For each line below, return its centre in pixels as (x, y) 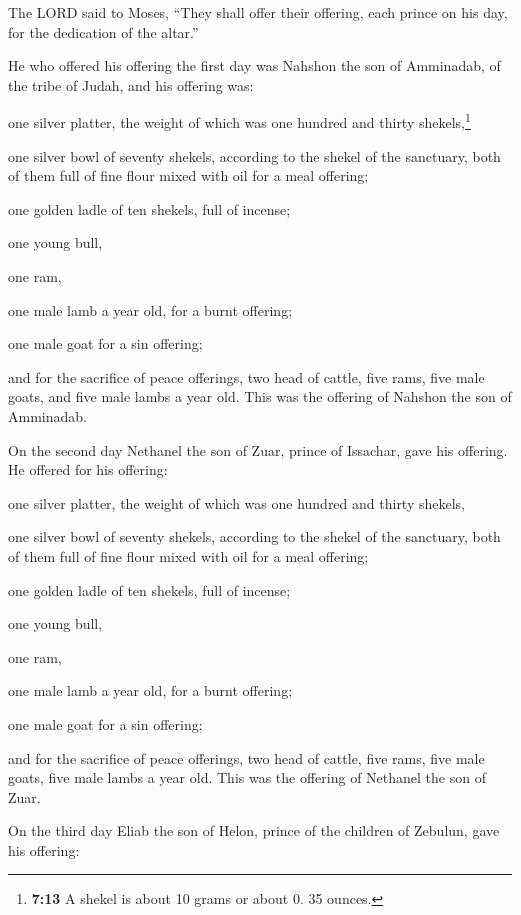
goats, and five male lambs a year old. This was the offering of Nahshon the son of (260, 396)
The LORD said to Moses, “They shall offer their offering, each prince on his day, (258, 12)
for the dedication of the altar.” (103, 31)
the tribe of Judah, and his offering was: (131, 84)
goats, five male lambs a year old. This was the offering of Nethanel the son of (247, 777)
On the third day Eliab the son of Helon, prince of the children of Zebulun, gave (254, 830)
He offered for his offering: (88, 469)
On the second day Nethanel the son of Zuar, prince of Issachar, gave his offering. (258, 449)
